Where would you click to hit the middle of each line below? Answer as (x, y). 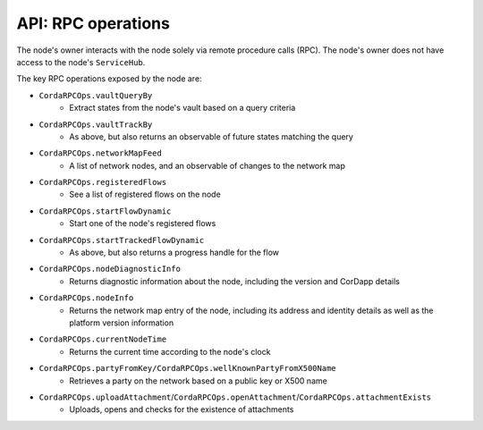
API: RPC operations (93, 23)
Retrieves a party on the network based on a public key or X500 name (199, 381)
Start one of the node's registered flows (143, 223)
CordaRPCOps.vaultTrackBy (96, 124)
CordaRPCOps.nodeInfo (86, 298)
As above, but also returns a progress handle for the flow (174, 253)
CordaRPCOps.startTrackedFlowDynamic (122, 240)
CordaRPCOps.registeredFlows (103, 182)
